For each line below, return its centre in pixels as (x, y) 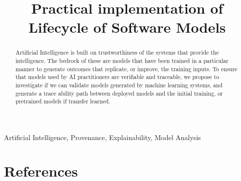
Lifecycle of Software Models (127, 27)
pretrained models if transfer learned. (63, 101)
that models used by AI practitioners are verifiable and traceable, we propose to (117, 77)
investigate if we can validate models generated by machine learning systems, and (119, 85)
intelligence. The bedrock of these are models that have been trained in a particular (122, 61)
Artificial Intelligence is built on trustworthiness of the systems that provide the (117, 52)
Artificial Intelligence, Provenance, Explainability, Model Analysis (102, 137)
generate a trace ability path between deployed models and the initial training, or (119, 93)
